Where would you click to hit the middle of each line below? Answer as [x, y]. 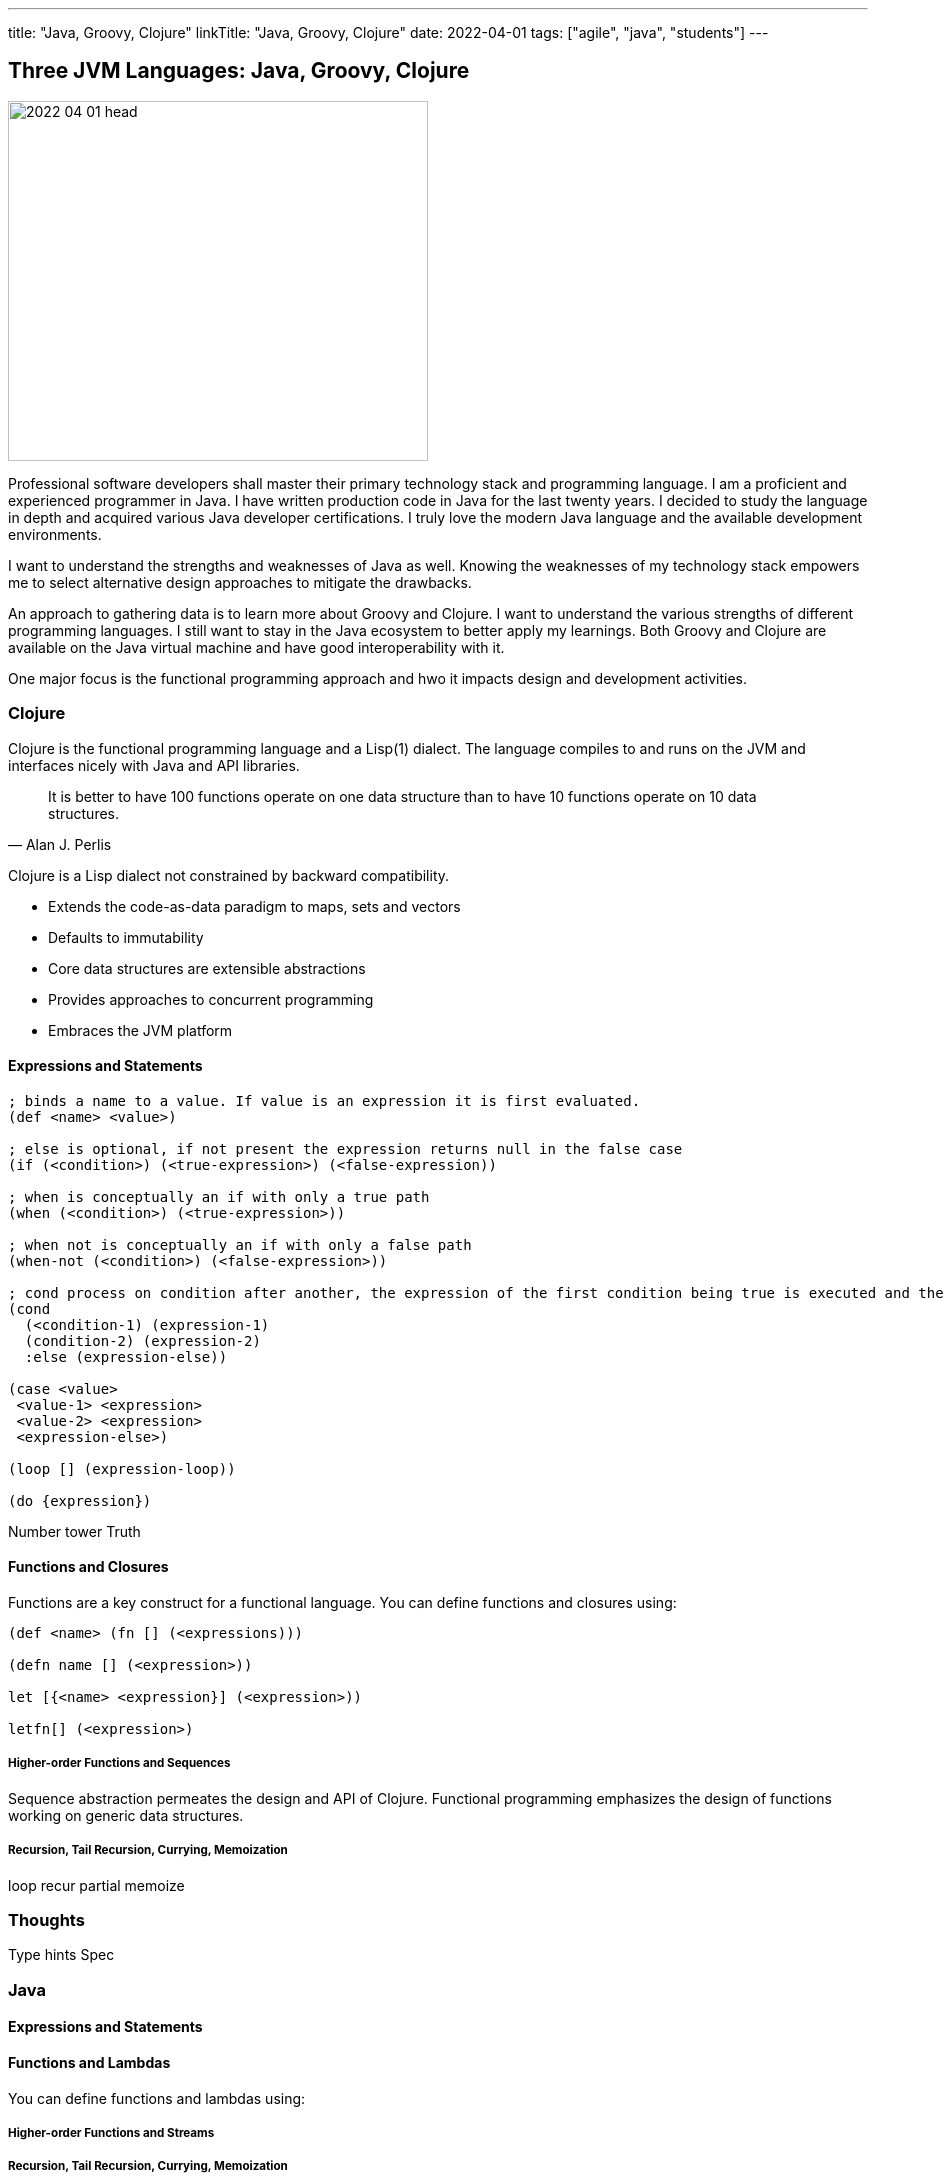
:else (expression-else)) [126, 1356]
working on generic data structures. [126, 1815]
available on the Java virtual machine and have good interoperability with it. [256, 647]
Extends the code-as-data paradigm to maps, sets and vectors [254, 906]
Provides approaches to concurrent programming [211, 999]
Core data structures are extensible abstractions [207, 968]
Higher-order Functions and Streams [111, 2132]
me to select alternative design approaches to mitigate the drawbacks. [240, 582]
